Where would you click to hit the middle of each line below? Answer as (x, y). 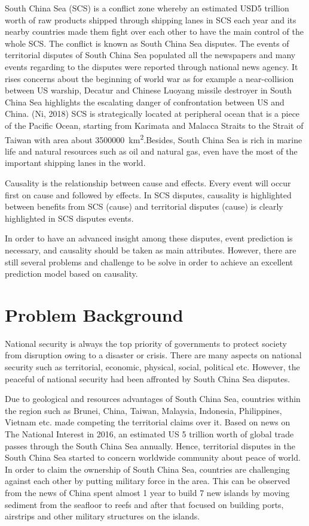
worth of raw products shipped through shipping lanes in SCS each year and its (151, 19)
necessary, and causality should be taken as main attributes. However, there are (151, 250)
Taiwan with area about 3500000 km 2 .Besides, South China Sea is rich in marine (154, 138)
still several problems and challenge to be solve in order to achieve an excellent (149, 262)
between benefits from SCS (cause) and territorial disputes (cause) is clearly (144, 206)
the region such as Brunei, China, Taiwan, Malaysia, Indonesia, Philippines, (143, 410)
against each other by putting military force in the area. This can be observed (148, 481)
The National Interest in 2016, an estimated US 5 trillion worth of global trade (149, 434)
